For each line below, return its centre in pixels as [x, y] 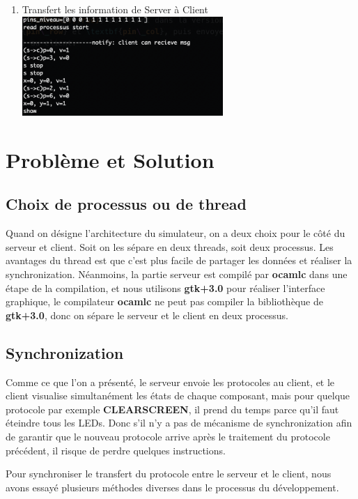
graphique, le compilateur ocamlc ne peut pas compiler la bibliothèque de [164, 301]
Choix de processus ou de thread [126, 204]
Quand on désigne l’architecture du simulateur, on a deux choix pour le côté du [176, 233]
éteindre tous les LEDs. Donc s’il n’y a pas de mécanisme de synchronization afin [179, 423]
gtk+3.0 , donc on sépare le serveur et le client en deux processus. [147, 315]
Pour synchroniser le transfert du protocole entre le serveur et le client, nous [169, 474]
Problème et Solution [110, 159]
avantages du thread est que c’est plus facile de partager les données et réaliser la [179, 260]
